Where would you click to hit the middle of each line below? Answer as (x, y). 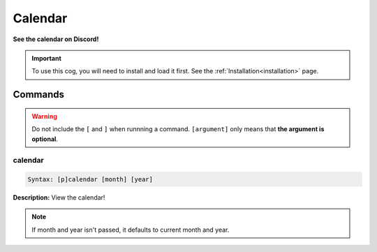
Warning (44, 116)
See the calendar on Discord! (56, 39)
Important (47, 58)
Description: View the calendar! (59, 198)
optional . (45, 139)
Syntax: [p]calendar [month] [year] (90, 179)
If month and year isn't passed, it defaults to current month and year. (131, 230)
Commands (39, 95)
